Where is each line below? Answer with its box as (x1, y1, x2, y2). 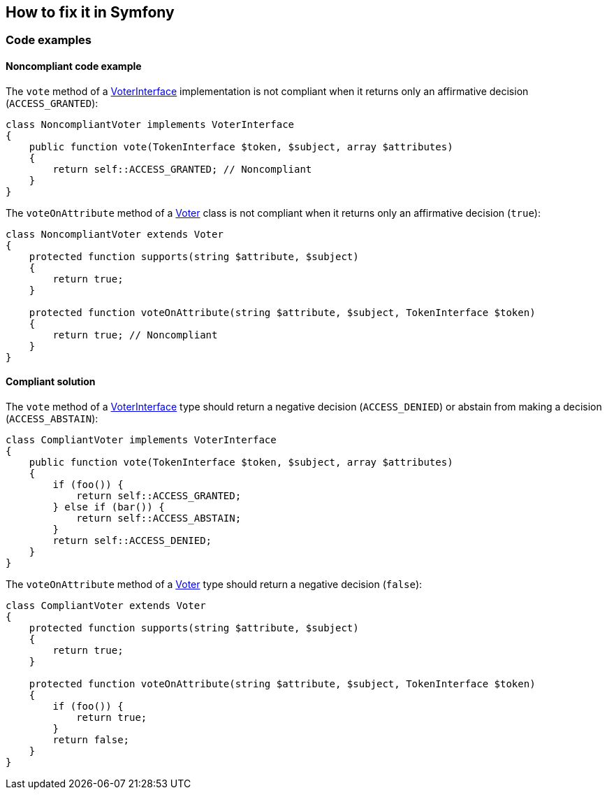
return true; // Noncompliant (52, 329, 218, 341)
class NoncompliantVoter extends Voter (6, 228, 224, 240)
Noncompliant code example (6, 60, 142, 73)
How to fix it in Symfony (6, 3, 175, 21)
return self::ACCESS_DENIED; (52, 534, 212, 546)
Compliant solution (6, 375, 96, 388)
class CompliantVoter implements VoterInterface (6, 434, 277, 445)
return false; (52, 733, 130, 745)
